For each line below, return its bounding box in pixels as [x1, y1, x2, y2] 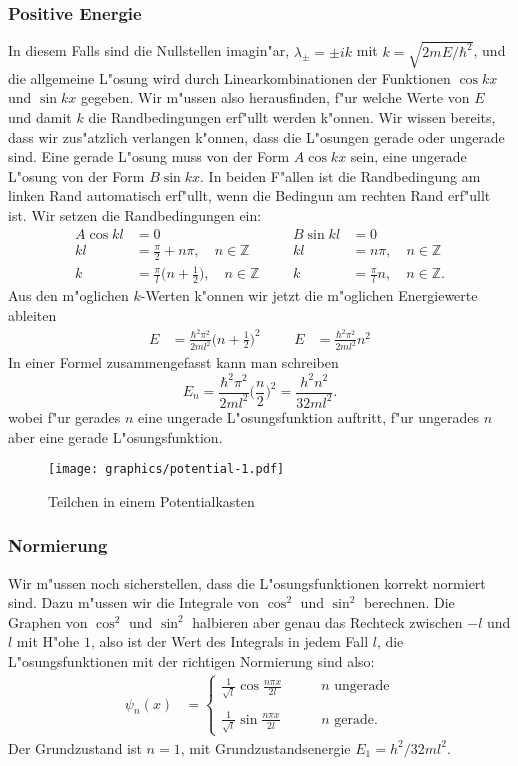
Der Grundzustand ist [8, 737, 142, 758]
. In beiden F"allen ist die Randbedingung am [200, 165, 481, 186]
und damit [8, 106, 72, 127]
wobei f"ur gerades [8, 406, 121, 427]
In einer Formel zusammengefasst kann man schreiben [8, 352, 339, 373]
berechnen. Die [363, 592, 455, 613]
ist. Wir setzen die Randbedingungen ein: [8, 204, 262, 225]
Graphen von [8, 611, 88, 632]
